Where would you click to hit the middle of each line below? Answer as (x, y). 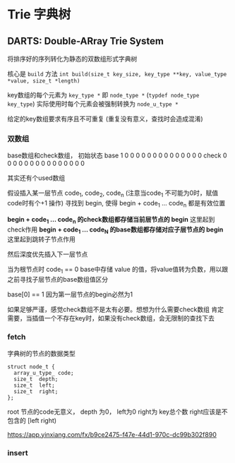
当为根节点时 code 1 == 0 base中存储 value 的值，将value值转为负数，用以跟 (117, 270)
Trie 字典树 (39, 14)
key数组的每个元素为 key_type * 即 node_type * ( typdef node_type (103, 95)
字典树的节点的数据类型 (41, 353)
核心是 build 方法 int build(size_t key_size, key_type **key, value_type (117, 74)
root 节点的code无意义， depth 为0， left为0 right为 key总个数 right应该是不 (117, 411)
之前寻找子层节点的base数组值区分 (58, 279)
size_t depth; (36, 379)
